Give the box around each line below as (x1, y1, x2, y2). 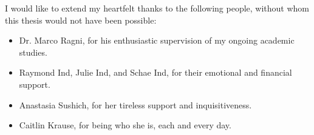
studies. (19, 45, 47, 58)
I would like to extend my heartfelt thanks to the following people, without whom (5, 2, 310, 14)
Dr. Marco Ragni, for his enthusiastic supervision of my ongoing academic (19, 34, 295, 47)
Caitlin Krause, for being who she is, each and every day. (19, 119, 231, 131)
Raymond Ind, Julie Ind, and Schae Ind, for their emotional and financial (19, 66, 292, 79)
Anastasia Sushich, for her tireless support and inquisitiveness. (19, 98, 252, 111)
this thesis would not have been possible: (5, 13, 157, 26)
